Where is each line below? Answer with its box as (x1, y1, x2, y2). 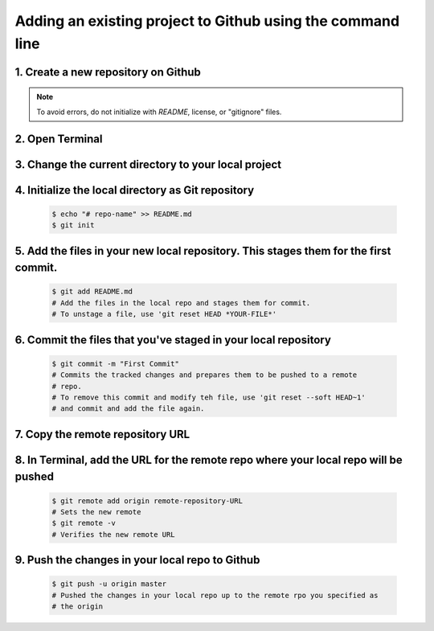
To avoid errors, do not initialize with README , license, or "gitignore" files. (36, 107, 282, 117)
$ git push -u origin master (51, 580, 167, 588)
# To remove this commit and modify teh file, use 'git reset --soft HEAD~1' (51, 392, 366, 402)
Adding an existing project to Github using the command (14, 12, 400, 30)
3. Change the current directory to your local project (14, 158, 281, 171)
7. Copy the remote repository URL (14, 427, 190, 441)
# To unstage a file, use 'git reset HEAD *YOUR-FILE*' (51, 309, 277, 319)
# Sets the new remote (51, 507, 141, 516)
